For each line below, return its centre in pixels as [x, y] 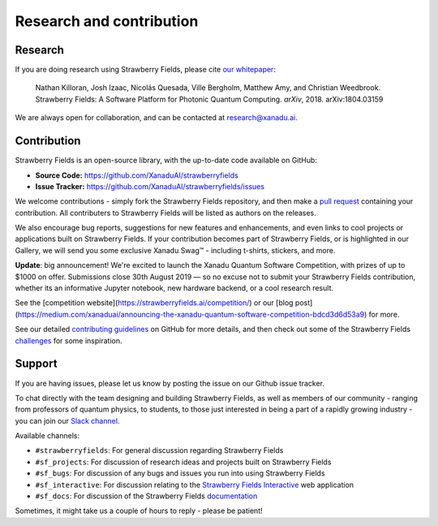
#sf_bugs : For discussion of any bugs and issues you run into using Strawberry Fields [180, 473]
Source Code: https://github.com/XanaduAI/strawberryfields [137, 175]
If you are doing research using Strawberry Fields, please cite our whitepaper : [145, 70]
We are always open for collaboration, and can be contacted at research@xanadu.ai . [156, 118]
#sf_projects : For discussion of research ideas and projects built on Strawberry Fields [183, 462]
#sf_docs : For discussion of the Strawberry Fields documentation [146, 496]
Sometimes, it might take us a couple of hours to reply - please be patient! [139, 511]
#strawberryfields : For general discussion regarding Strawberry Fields [159, 451]
